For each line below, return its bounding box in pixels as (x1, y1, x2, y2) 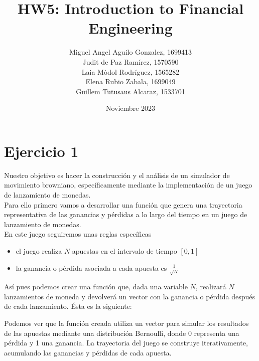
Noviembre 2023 (105, 103, 156, 113)
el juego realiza (16, 245, 62, 256)
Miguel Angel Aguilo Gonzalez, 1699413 (69, 47, 192, 57)
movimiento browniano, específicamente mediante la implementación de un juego (4, 179, 252, 190)
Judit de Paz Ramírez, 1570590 (82, 56, 179, 67)
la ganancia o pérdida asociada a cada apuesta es (16, 262, 167, 273)
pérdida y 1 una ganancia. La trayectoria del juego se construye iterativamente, (4, 337, 248, 348)
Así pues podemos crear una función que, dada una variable (4, 281, 188, 292)
